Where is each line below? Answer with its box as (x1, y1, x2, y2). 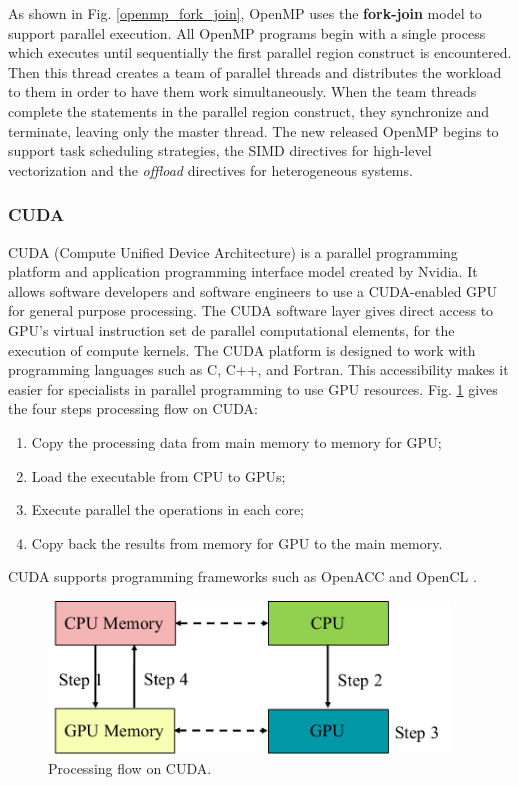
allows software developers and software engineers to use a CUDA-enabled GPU (8, 280, 498, 301)
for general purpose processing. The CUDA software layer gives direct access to (8, 300, 494, 321)
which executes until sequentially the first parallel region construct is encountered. (8, 42, 512, 63)
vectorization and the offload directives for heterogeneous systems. (8, 159, 413, 180)
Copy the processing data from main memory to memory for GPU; (31, 431, 442, 452)
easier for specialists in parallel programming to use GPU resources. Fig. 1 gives (8, 378, 498, 399)
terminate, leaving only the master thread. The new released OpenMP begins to (8, 120, 499, 141)
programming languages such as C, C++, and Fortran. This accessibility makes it (8, 359, 509, 380)
